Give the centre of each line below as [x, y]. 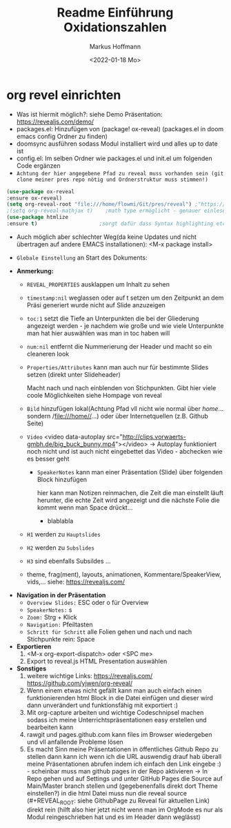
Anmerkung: [35, 271]
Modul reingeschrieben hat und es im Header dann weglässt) [113, 817]
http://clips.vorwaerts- [154, 436]
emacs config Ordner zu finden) [62, 136]
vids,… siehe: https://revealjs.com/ [76, 581]
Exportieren [34, 646]
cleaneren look [48, 354]
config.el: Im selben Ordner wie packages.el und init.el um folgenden [114, 158]
